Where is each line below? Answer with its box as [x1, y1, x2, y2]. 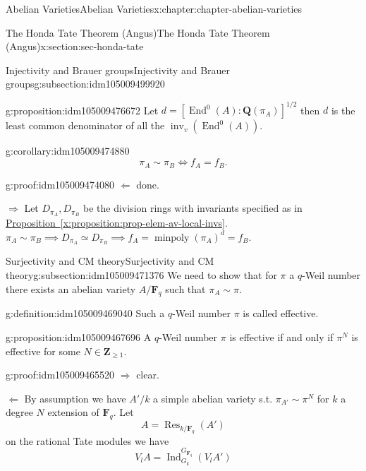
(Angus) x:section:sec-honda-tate [6, 39, 144, 54]
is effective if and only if [229, 330, 334, 344]
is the [331, 102, 355, 117]
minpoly [154, 232, 190, 243]
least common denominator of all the [6, 118, 165, 133]
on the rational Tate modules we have [6, 433, 169, 448]
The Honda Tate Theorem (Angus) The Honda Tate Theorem [6, 25, 270, 40]
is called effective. [243, 306, 319, 321]
